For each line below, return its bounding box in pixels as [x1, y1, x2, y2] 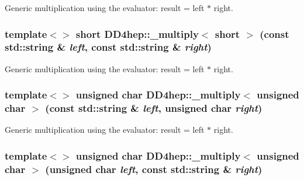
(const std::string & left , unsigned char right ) [45, 101, 262, 115]
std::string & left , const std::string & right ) [5, 40, 212, 54]
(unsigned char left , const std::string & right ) [45, 161, 262, 176]
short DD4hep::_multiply [75, 26, 199, 41]
